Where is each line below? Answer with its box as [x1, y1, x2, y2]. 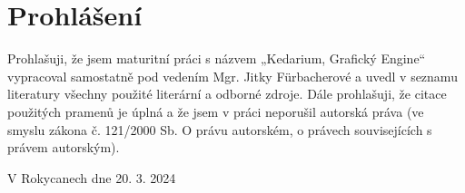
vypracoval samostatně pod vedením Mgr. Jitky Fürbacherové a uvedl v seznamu [7, 66, 458, 85]
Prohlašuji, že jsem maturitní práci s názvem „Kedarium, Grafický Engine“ [7, 49, 426, 68]
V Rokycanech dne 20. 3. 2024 [7, 168, 176, 187]
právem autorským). [7, 138, 120, 157]
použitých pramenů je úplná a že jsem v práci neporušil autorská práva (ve [7, 101, 424, 121]
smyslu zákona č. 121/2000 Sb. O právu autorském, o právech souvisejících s [7, 120, 432, 139]
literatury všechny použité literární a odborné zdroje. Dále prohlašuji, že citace [7, 84, 447, 103]
